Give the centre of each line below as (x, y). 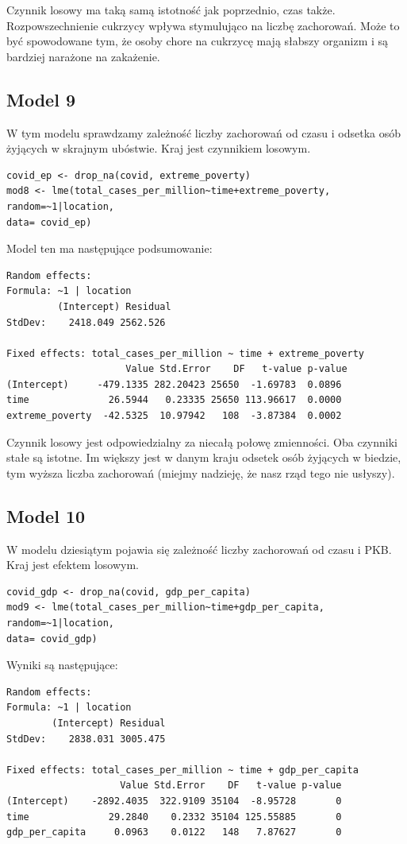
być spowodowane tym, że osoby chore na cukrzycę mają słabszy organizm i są (198, 41)
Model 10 (46, 515)
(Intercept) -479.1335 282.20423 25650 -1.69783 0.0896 (174, 384)
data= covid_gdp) (52, 639)
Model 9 (41, 99)
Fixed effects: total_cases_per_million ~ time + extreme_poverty (186, 353)
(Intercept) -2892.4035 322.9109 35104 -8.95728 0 (174, 801)
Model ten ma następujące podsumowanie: (109, 248)
